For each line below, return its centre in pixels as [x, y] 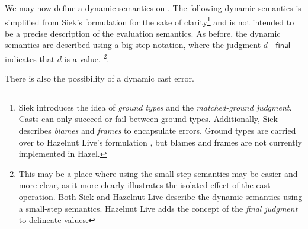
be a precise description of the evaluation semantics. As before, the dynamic [143, 33]
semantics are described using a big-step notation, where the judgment [133, 45]
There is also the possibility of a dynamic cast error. [100, 78]
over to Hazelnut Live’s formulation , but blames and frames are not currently [161, 142]
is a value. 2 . [87, 58]
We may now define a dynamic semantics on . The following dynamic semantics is [153, 8]
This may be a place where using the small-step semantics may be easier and [158, 173]
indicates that [30, 58]
